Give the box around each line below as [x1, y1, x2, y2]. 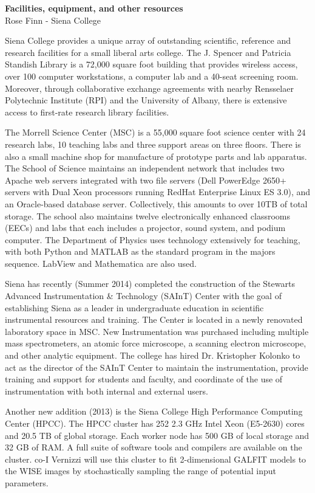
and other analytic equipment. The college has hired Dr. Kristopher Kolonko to [5, 349, 300, 362]
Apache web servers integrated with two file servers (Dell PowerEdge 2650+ [5, 173, 286, 186]
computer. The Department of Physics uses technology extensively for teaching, [5, 233, 300, 246]
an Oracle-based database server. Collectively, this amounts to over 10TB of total [5, 197, 308, 210]
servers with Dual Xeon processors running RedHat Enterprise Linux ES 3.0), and [5, 185, 311, 198]
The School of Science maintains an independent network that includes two [5, 162, 285, 174]
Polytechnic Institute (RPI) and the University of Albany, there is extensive [5, 94, 287, 106]
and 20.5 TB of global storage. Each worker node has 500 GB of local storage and [5, 429, 310, 441]
